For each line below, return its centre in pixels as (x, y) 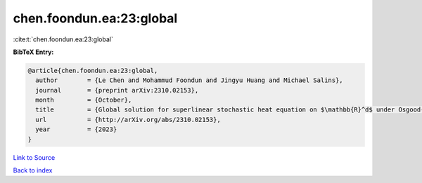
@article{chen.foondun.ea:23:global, (93, 70)
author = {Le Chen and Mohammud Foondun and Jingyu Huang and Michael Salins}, (190, 80)
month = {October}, (84, 100)
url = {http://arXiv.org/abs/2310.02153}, (128, 120)
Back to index (33, 170)
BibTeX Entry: (33, 52)
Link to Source (34, 157)
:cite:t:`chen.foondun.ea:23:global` (63, 39)
